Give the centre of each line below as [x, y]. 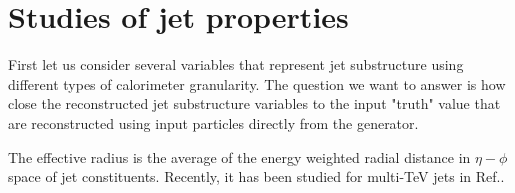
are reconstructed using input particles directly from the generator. [213, 122]
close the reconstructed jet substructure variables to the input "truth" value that [254, 103]
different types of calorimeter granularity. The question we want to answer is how [257, 83]
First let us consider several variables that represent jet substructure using [236, 64]
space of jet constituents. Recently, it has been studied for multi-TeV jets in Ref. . [256, 176]
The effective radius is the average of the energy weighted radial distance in [239, 156]
